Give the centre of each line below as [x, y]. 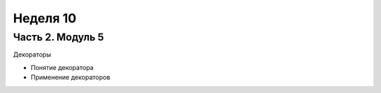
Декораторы [32, 55]
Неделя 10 [45, 18]
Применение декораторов [71, 78]
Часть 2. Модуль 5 [59, 37]
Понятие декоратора [62, 67]
